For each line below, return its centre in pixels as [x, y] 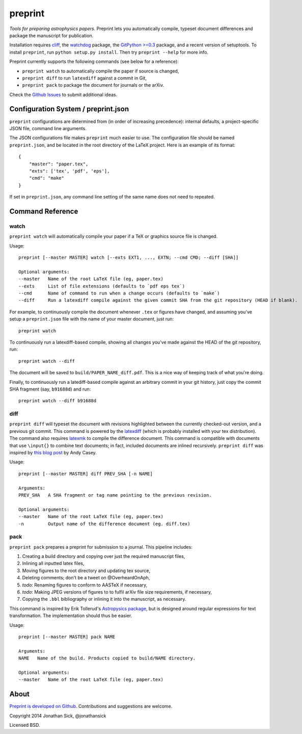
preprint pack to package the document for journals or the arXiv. [93, 85]
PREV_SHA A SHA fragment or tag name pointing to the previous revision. [115, 495]
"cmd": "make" [47, 178]
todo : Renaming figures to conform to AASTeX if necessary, [85, 585]
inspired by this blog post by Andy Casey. [53, 452]
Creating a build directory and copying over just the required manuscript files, [104, 556]
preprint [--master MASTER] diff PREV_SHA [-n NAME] [86, 474]
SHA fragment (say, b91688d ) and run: [50, 389]
